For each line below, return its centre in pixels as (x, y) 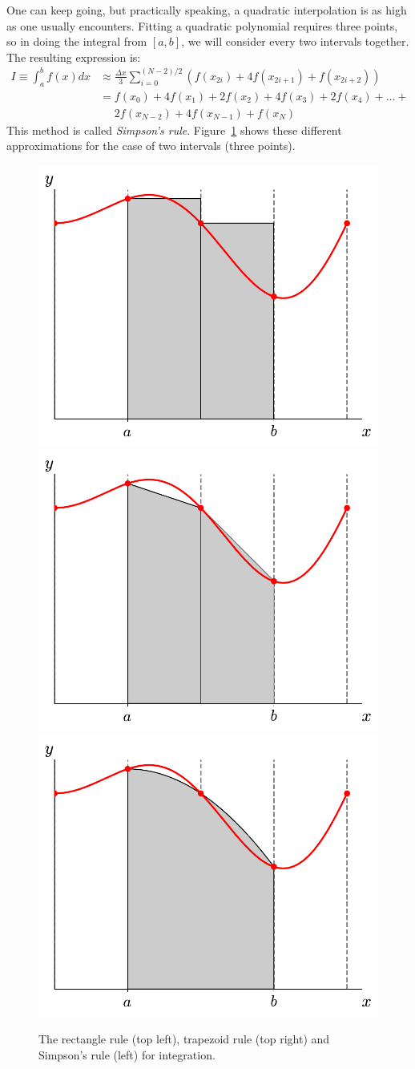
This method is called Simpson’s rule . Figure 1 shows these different (174, 130)
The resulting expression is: (74, 57)
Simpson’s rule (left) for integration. (127, 1054)
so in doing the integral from (77, 41)
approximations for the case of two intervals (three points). (151, 146)
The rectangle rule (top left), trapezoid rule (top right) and (184, 1039)
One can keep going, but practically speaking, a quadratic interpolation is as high (207, 10)
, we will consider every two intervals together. (295, 41)
